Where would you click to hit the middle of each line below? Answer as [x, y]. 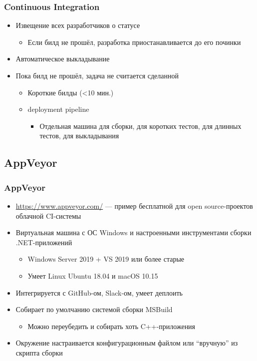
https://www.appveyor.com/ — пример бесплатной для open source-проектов [134, 205]
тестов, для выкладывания [79, 136]
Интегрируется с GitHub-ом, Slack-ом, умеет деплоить [99, 292]
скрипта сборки [39, 352]
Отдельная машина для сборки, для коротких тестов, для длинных [140, 126]
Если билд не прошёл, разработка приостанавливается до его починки [134, 42]
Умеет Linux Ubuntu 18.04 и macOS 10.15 [93, 275]
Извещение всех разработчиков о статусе [78, 25]
